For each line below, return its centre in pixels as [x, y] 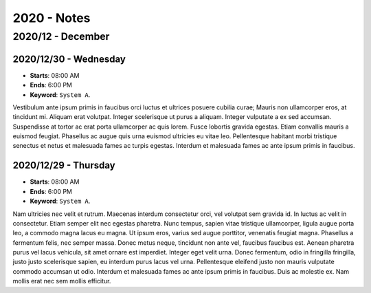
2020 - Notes [52, 18]
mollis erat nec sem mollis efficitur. [62, 281]
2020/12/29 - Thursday [64, 165]
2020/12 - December [61, 36]
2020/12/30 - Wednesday [69, 59]
